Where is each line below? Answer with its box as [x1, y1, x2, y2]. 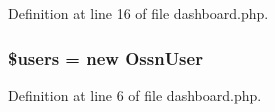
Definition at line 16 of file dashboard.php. [8, 3, 269, 23]
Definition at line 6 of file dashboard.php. [8, 84, 262, 105]
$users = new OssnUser [8, 45, 203, 70]
